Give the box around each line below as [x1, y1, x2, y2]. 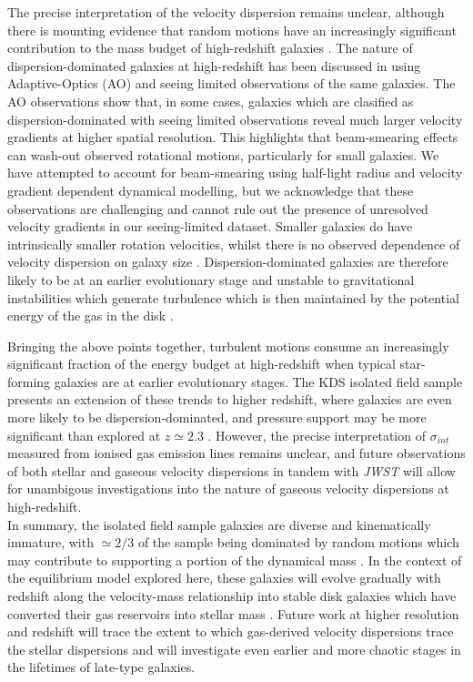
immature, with [7, 533, 94, 552]
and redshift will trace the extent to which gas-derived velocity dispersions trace [7, 622, 454, 641]
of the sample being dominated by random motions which [137, 533, 459, 552]
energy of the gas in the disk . [7, 306, 174, 325]
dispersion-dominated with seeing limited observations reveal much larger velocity [7, 109, 463, 128]
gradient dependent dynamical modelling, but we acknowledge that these [7, 180, 414, 199]
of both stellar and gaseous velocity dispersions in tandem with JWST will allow [7, 461, 456, 480]
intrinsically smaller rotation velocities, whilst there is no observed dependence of [7, 234, 460, 253]
